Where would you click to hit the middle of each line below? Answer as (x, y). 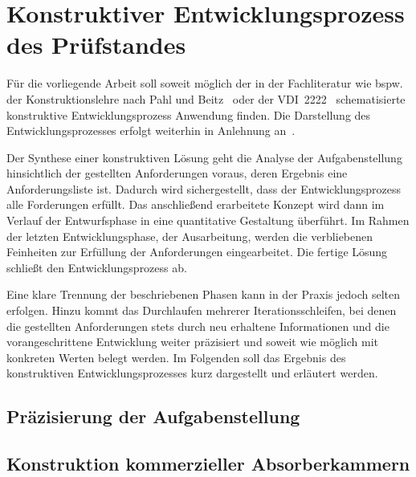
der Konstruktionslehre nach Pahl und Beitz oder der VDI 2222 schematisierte (206, 98)
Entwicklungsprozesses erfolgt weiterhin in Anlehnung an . (151, 130)
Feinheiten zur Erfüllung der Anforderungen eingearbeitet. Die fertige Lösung (197, 252)
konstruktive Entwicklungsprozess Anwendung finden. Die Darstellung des (189, 114)
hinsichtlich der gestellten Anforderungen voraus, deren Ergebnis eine (177, 173)
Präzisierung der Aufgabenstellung (153, 416)
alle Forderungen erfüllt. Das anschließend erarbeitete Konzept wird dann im (196, 204)
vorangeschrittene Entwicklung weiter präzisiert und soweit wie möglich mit (192, 342)
